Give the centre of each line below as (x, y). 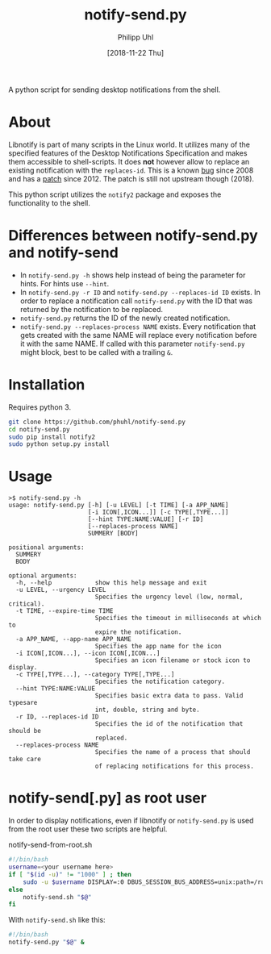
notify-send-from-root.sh (50, 845)
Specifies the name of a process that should (173, 752)
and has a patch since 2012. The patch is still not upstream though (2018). (131, 178)
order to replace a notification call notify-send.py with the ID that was (136, 301)
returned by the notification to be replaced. (92, 309)
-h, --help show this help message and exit (111, 583)
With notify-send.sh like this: (57, 920)
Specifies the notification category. (160, 682)
